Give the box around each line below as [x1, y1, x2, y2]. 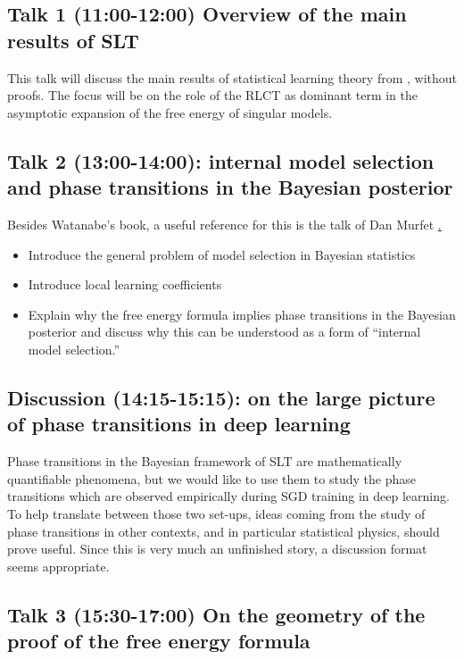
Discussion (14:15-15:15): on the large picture [7, 383, 435, 411]
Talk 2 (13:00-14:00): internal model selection [7, 146, 435, 174]
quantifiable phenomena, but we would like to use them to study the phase [7, 469, 416, 488]
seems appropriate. [7, 556, 110, 575]
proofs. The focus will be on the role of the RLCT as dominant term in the [7, 86, 418, 104]
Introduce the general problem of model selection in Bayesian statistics [28, 245, 416, 263]
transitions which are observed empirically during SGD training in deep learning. [7, 487, 450, 505]
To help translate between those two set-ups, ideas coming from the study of [7, 504, 426, 522]
